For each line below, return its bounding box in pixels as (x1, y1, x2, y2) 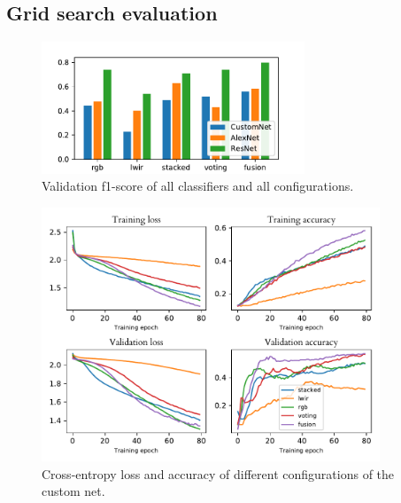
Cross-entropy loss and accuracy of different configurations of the (42, 464, 395, 483)
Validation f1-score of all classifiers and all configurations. (42, 177, 354, 195)
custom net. (42, 482, 105, 500)
